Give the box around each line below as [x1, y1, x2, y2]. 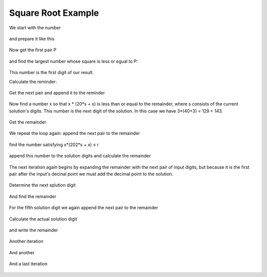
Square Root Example [9, 7, 99, 18]
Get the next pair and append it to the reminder [9, 89, 105, 96]
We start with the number [9, 25, 61, 31]
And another [9, 249, 35, 255]
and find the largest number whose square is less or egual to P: [9, 58, 138, 64]
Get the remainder [9, 119, 46, 125]
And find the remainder [9, 193, 56, 199]
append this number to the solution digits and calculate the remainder [9, 153, 151, 159]
